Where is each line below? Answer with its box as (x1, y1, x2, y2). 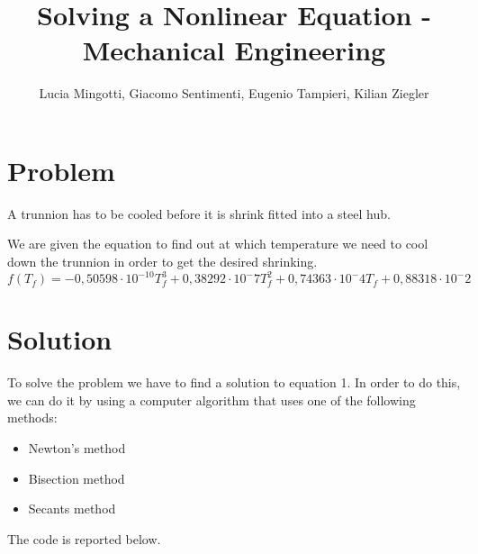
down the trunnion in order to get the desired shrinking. (7, 252, 318, 271)
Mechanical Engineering (82, 32, 386, 68)
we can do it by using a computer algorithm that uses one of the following (7, 390, 416, 409)
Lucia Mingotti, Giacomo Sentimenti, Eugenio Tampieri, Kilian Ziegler (39, 84, 429, 103)
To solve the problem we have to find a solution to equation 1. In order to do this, (7, 373, 461, 392)
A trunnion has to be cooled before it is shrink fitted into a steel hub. (7, 204, 391, 223)
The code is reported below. (7, 529, 161, 548)
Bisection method (28, 468, 125, 487)
